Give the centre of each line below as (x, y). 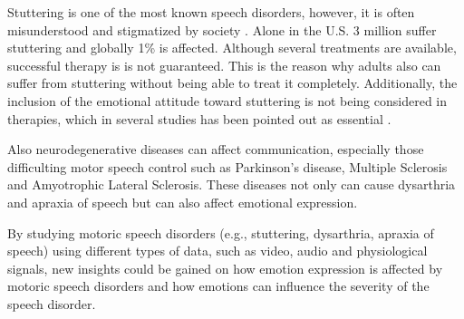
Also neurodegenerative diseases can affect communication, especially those (216, 149)
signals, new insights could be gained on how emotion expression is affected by (225, 268)
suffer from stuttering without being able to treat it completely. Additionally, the (232, 83)
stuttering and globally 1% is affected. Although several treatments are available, (232, 48)
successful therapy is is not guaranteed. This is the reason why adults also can (224, 65)
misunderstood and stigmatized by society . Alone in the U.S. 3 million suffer (222, 29)
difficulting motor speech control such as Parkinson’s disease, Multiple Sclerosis (227, 166)
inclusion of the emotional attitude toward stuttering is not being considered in (227, 100)
